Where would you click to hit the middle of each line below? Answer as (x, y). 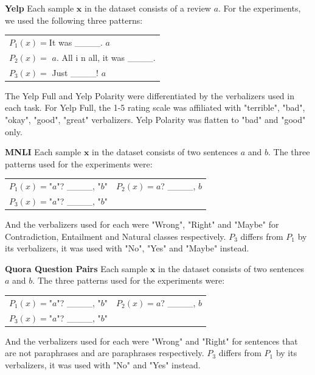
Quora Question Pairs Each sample (76, 268)
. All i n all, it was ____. (106, 57)
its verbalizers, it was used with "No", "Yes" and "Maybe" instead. (127, 248)
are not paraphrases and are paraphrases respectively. (105, 353)
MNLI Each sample (43, 152)
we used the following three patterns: (74, 20)
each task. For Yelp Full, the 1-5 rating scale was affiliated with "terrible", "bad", (155, 107)
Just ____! (75, 72)
